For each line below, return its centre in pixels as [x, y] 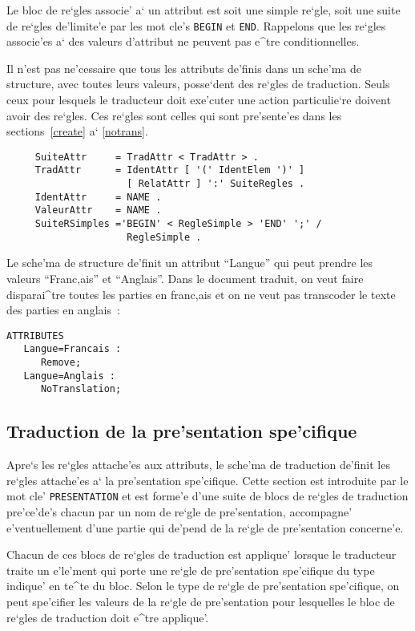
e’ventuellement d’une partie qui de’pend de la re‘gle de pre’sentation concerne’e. [205, 527]
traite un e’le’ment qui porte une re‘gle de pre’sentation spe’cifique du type [191, 570]
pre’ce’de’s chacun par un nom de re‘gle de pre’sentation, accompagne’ [179, 512]
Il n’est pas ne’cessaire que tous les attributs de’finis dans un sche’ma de [184, 68]
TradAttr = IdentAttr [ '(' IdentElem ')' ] [170, 170]
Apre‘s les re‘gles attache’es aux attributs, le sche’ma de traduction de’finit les [198, 465]
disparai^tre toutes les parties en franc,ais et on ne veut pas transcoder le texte [201, 294]
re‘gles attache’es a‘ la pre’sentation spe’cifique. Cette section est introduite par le [207, 480]
